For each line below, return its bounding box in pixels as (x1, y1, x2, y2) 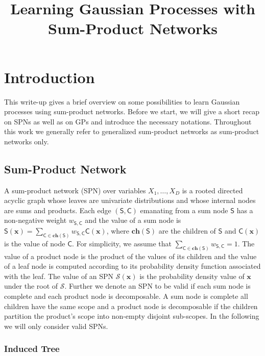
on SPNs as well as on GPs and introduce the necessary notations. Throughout (4, 116, 252, 126)
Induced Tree (4, 342, 60, 355)
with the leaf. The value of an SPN (4, 270, 114, 281)
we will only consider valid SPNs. (4, 320, 108, 331)
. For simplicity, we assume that (72, 238, 172, 248)
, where (106, 225, 130, 236)
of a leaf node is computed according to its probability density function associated (4, 261, 261, 271)
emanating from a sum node (140, 205, 228, 215)
